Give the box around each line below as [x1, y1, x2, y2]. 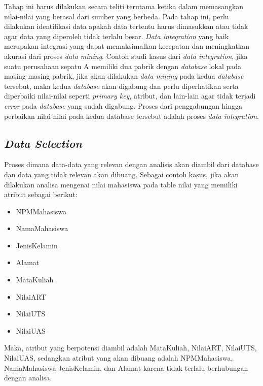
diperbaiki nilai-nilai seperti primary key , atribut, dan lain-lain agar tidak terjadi [4, 90, 256, 101]
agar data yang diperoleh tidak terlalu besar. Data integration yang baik [4, 30, 229, 41]
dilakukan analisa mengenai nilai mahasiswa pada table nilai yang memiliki [4, 179, 238, 189]
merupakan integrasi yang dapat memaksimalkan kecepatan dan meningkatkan [4, 41, 250, 51]
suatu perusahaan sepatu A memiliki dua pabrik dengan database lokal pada [4, 60, 242, 71]
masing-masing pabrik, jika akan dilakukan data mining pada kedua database [4, 71, 244, 81]
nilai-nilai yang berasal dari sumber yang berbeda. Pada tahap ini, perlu [4, 11, 229, 21]
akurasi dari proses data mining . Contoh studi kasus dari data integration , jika [4, 50, 248, 61]
